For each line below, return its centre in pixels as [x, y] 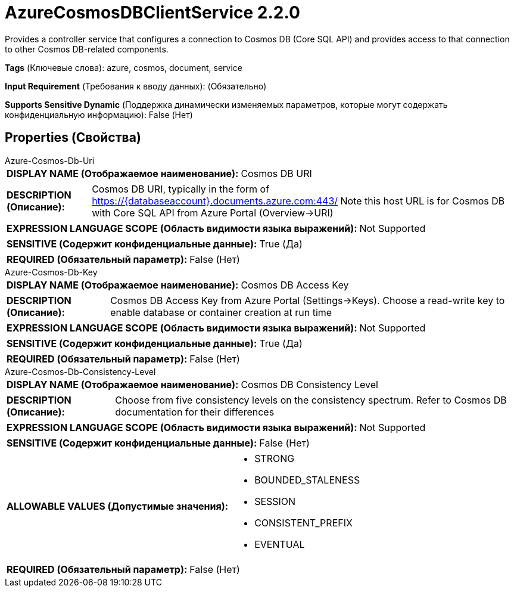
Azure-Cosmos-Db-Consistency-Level [80, 371]
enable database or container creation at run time [221, 312]
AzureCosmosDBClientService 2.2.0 [152, 13]
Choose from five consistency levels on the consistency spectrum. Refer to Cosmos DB [311, 400]
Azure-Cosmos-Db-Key [51, 272]
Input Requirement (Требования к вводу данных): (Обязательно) [136, 86]
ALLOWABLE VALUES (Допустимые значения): [118, 506]
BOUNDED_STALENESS [307, 480]
